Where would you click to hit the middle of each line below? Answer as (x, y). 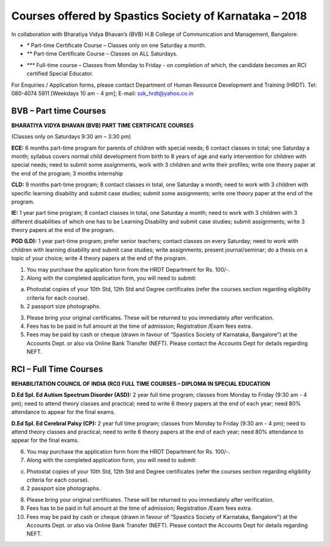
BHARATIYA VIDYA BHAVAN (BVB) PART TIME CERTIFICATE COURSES (102, 125)
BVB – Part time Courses (59, 111)
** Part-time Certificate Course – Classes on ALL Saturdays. (102, 54)
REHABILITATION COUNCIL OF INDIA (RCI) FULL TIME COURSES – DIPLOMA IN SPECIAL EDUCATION (141, 384)
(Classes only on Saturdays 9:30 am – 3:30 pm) (71, 137)
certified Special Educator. (60, 74)
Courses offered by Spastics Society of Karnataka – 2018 (159, 16)
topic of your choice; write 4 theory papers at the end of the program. (99, 258)
